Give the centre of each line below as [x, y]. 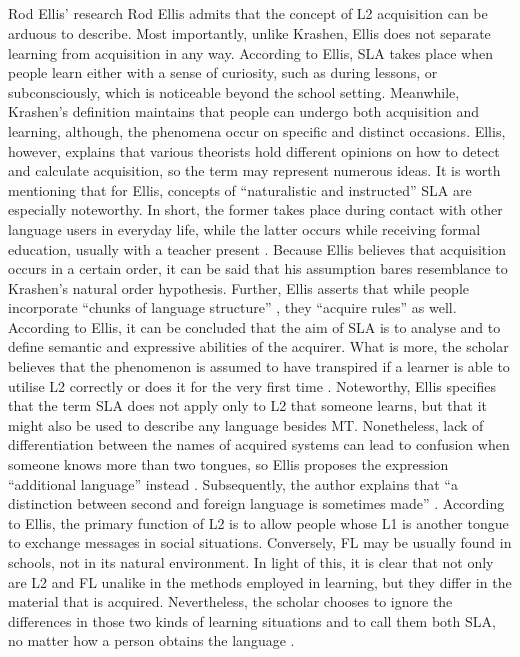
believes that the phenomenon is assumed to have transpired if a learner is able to [259, 366]
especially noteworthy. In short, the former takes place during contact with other [255, 209]
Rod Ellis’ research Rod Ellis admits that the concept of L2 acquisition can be [248, 13]
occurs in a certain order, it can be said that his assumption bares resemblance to [258, 268]
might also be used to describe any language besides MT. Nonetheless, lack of [246, 424]
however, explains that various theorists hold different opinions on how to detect [254, 150]
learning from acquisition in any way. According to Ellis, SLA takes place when [250, 52]
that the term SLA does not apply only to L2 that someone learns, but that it [248, 405]
